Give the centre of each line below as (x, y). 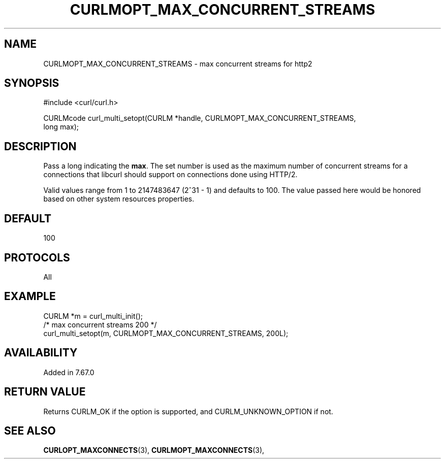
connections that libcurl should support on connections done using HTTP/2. (170, 175)
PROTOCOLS (37, 257)
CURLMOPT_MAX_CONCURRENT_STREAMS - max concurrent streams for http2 (178, 63)
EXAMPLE (30, 296)
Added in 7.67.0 (69, 372)
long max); (61, 127)
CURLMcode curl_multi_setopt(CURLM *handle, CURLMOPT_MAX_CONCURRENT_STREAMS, (200, 118)
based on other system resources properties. (119, 199)
